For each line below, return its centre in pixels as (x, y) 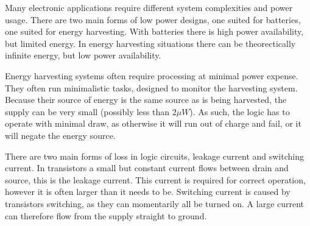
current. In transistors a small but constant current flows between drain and (147, 168)
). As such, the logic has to (240, 111)
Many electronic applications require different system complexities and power (149, 7)
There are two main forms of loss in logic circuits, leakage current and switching (154, 156)
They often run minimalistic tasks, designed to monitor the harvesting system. (151, 87)
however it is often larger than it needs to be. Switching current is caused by (148, 192)
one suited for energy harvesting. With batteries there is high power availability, (154, 31)
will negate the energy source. (60, 135)
